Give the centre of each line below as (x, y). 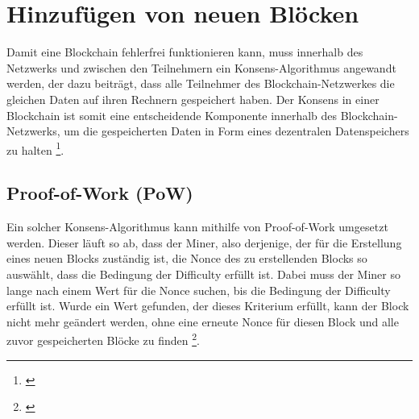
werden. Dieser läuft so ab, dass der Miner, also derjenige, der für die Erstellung (204, 242)
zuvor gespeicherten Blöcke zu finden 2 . (103, 339)
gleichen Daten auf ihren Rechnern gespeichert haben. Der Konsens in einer (193, 99)
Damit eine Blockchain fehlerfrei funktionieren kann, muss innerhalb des (185, 52)
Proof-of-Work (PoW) (100, 193)
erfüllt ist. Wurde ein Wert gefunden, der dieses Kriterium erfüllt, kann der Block (208, 306)
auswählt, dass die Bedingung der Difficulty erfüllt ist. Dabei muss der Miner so (203, 274)
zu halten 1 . (35, 148)
